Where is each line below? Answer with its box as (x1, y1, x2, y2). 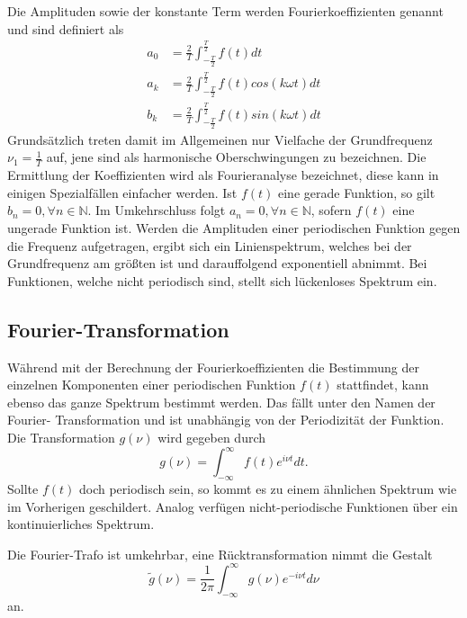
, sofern (310, 201, 352, 219)
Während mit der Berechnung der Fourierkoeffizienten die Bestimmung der (7, 357, 419, 376)
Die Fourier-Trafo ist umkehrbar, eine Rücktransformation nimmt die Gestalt (7, 544, 433, 563)
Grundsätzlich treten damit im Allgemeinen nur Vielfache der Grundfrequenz (7, 130, 433, 148)
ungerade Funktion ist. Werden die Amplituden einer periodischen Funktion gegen (7, 219, 461, 237)
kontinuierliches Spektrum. (7, 515, 155, 533)
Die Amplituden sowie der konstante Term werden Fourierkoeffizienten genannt (7, 2, 444, 20)
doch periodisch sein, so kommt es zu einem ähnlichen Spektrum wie (78, 479, 457, 497)
